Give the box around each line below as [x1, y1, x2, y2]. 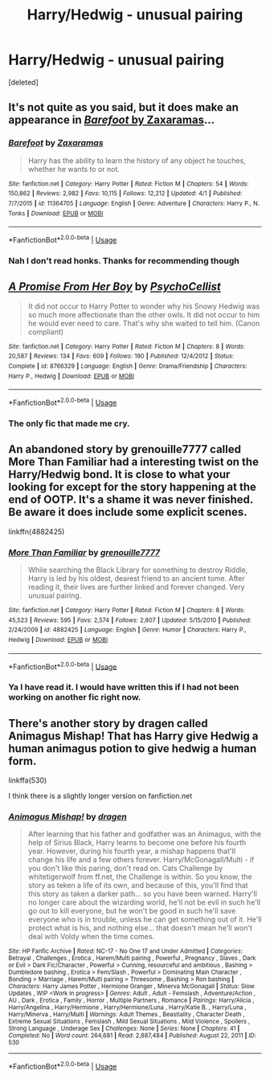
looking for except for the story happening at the [8, 480, 257, 494]
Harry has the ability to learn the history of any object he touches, [27, 155, 247, 166]
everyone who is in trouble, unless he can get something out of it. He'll [27, 914, 262, 925]
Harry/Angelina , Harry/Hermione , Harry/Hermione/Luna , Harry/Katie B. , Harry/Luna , [8, 1003, 247, 1012]
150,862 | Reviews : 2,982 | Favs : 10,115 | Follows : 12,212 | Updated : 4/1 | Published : [8, 190, 243, 198]
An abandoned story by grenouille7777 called [8, 443, 241, 456]
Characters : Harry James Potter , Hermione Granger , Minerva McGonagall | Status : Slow [8, 983, 255, 991]
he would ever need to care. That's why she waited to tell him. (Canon [27, 318, 260, 328]
